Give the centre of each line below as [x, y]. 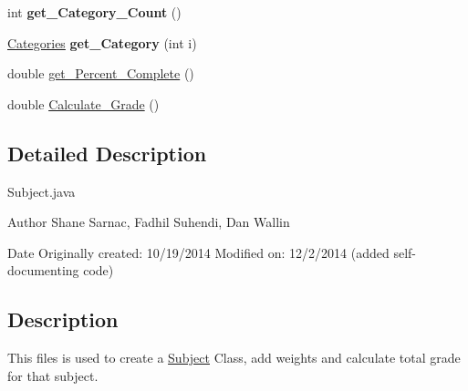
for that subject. [53, 375]
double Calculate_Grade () [83, 103]
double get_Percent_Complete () [101, 73]
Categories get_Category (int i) [102, 42]
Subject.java [42, 191]
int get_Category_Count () [94, 12]
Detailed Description [107, 153]
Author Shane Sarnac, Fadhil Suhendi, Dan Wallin [149, 222]
